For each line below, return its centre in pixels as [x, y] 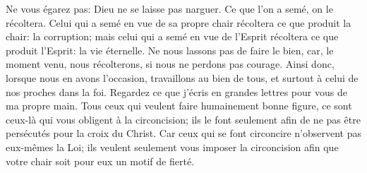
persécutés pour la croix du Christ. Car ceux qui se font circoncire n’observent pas [183, 133]
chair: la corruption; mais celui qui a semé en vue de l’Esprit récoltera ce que [172, 36]
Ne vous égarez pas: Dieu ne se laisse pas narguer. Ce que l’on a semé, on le [169, 8]
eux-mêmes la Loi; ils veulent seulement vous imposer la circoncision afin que [172, 147]
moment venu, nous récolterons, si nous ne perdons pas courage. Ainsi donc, [170, 64]
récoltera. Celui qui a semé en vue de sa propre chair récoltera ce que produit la [179, 22]
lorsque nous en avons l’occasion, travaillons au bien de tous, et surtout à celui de [182, 77]
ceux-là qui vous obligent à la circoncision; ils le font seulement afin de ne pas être [183, 119]
